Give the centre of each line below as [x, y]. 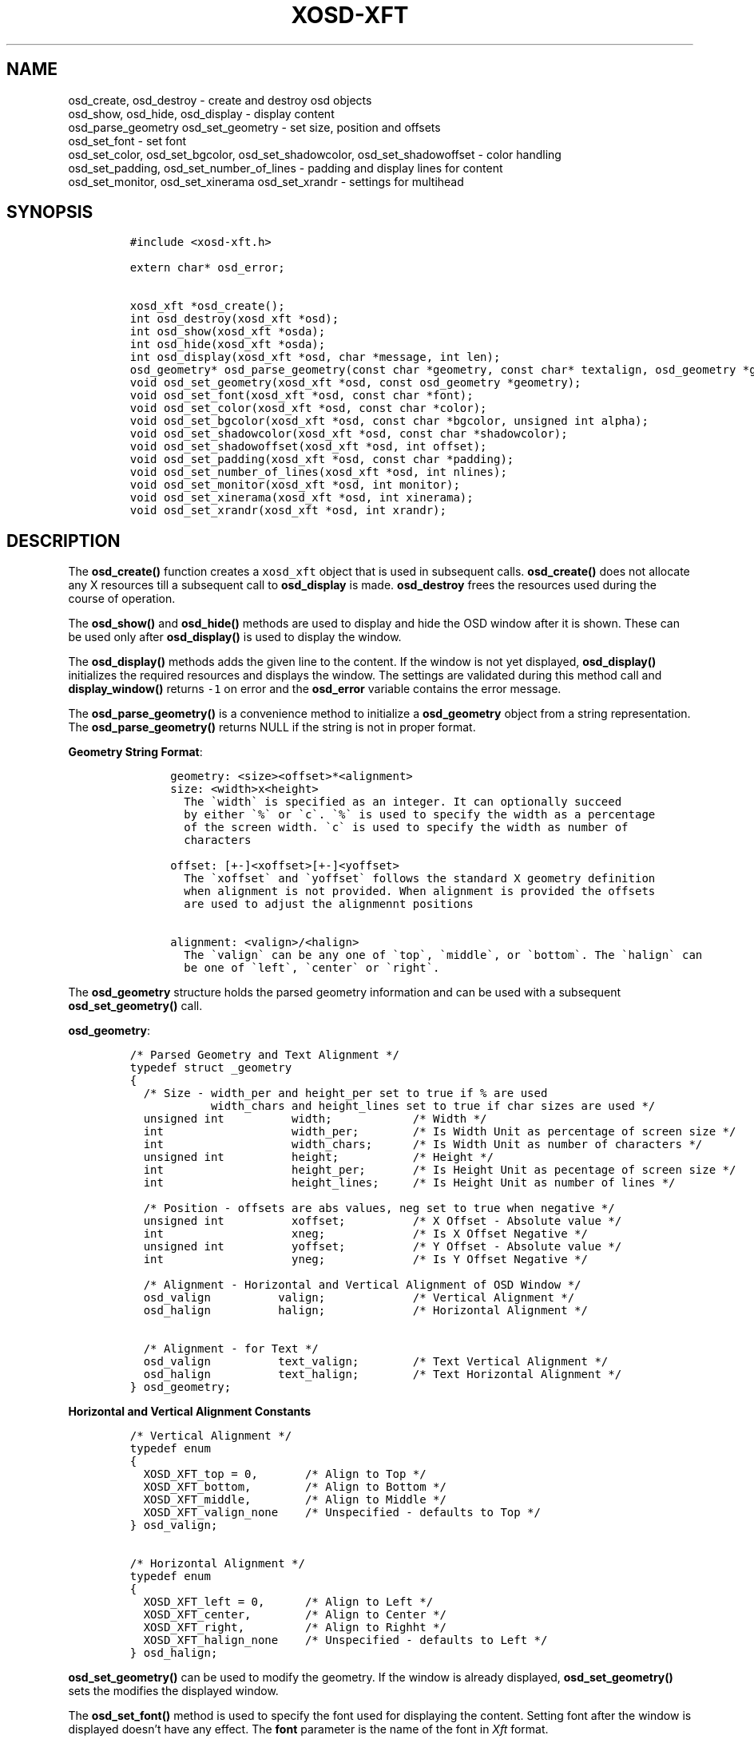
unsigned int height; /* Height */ [318, 1157]
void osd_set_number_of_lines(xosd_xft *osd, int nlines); [318, 472]
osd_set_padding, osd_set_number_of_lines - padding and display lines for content [286, 168]
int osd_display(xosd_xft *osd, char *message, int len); [315, 357]
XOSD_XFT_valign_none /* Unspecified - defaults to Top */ [342, 1513]
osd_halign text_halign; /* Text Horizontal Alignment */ [383, 1375]
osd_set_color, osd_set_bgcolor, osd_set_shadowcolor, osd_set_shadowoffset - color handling [315, 154]
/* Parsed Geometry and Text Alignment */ [264, 1055]
